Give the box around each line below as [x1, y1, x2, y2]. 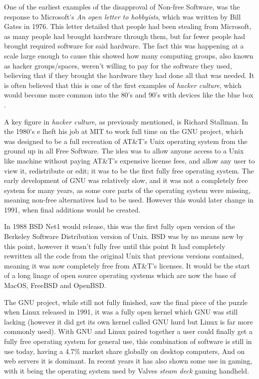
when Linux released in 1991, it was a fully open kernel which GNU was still [4, 306, 238, 317]
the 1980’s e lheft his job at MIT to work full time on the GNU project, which [4, 126, 244, 136]
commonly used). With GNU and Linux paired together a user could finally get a [4, 326, 253, 336]
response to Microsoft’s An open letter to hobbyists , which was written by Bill [4, 11, 241, 21]
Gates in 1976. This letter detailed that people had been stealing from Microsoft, [4, 21, 252, 31]
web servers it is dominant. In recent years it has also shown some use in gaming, [4, 355, 253, 366]
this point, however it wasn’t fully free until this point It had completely [4, 240, 226, 251]
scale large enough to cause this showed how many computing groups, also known [4, 50, 254, 60]
